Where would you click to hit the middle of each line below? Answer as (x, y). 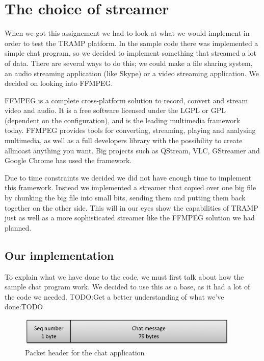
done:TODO (24, 307)
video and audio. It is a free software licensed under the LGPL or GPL (115, 110)
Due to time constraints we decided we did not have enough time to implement (128, 177)
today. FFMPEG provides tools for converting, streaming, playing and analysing (130, 130)
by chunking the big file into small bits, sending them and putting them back (125, 198)
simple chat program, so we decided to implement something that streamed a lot (130, 53)
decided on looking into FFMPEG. (59, 83)
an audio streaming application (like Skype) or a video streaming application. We (132, 73)
